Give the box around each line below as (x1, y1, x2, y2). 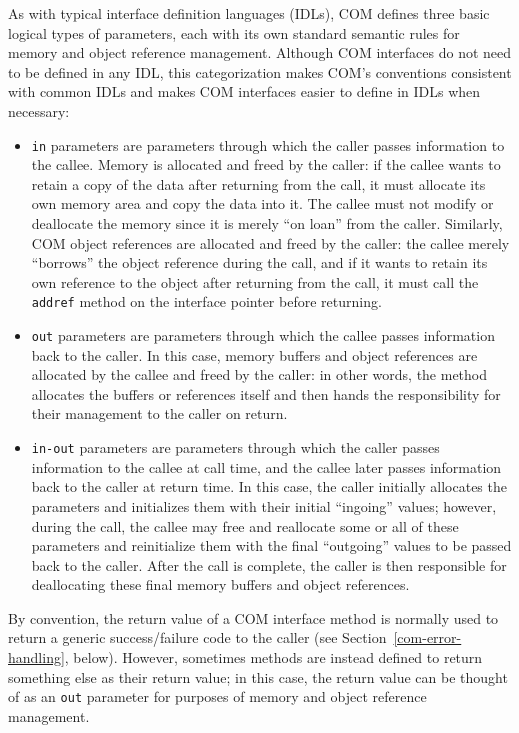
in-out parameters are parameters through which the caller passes (31, 437, 440, 458)
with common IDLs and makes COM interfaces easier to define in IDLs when (8, 81, 481, 102)
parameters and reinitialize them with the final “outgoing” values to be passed (31, 535, 512, 556)
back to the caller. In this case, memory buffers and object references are (31, 344, 478, 365)
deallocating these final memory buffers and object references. (31, 574, 410, 595)
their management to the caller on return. (31, 403, 288, 424)
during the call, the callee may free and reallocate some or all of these (31, 515, 459, 536)
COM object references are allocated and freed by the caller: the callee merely (31, 232, 510, 253)
